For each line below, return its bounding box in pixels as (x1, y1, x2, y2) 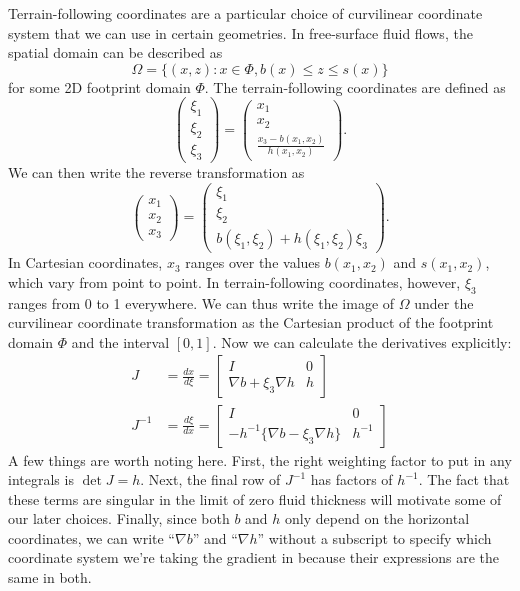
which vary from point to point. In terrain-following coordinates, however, (8, 271, 461, 292)
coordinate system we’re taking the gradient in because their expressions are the (8, 547, 500, 568)
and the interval (71, 331, 170, 352)
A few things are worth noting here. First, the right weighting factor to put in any (8, 449, 512, 470)
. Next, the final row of (140, 469, 281, 490)
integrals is (8, 469, 74, 490)
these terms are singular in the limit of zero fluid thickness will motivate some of (8, 488, 502, 509)
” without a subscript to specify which (257, 527, 492, 548)
